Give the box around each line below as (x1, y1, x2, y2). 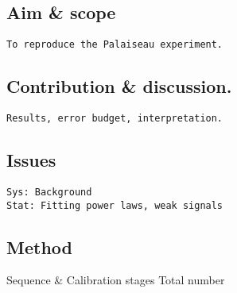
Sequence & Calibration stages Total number (6, 272, 225, 288)
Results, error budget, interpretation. (6, 113, 223, 125)
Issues (6, 148, 56, 172)
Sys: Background (6, 186, 92, 198)
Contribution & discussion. (6, 74, 232, 98)
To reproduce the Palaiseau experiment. (6, 39, 223, 51)
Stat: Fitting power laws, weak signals (6, 199, 223, 211)
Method (6, 234, 72, 259)
